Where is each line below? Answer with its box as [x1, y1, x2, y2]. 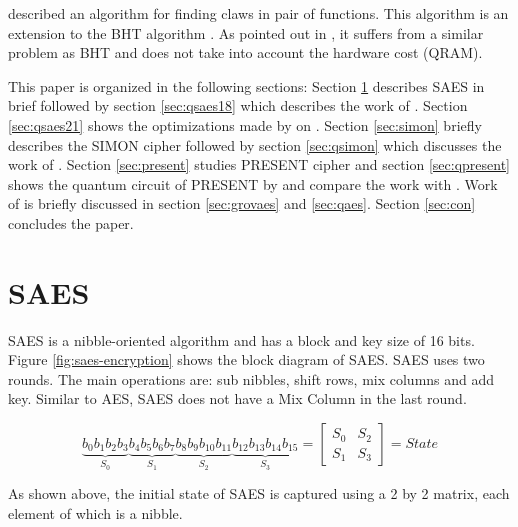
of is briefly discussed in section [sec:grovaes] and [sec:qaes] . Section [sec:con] [8, 193, 476, 214]
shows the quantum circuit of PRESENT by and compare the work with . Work [8, 173, 498, 194]
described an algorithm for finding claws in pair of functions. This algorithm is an [8, 3, 509, 23]
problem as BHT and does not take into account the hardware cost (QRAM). [8, 42, 483, 63]
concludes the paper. [8, 212, 134, 233]
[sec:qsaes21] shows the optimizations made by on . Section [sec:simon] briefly [8, 114, 482, 135]
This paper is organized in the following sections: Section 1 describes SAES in [8, 75, 485, 96]
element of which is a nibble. [8, 502, 183, 523]
